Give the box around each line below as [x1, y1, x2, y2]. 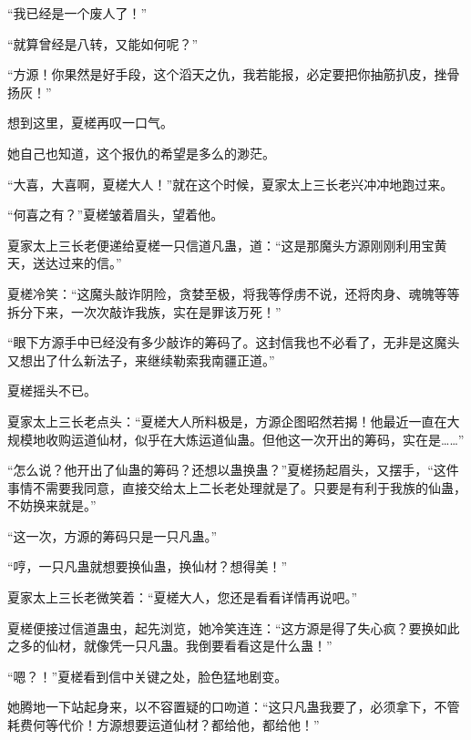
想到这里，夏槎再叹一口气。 [7, 113, 173, 132]
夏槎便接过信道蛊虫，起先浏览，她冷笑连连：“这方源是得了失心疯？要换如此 [7, 618, 460, 637]
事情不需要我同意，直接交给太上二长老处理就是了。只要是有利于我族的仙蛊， [7, 478, 466, 497]
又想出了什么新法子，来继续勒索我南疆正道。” [7, 350, 275, 369]
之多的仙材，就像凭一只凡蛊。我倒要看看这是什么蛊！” [7, 636, 333, 655]
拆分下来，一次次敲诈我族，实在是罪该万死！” [7, 302, 282, 321]
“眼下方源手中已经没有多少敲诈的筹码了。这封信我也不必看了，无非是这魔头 [7, 333, 460, 352]
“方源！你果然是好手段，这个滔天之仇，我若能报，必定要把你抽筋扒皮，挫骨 [7, 65, 460, 84]
